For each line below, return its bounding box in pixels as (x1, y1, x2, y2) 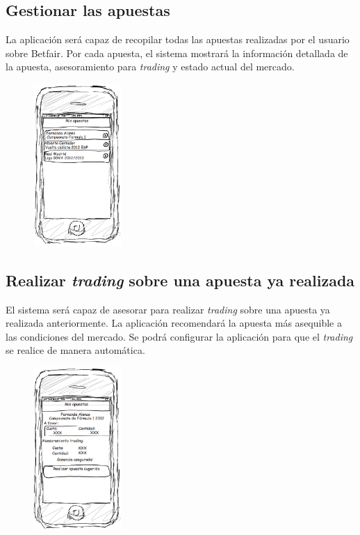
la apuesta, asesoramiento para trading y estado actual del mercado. (6, 59, 295, 74)
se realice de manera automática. (6, 343, 145, 357)
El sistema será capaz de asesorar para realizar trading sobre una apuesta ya (6, 302, 330, 316)
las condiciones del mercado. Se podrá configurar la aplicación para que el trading (6, 329, 353, 343)
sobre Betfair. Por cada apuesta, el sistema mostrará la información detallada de (6, 45, 348, 60)
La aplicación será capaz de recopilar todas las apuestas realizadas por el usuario (6, 32, 350, 47)
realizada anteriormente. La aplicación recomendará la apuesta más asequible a (6, 316, 342, 330)
